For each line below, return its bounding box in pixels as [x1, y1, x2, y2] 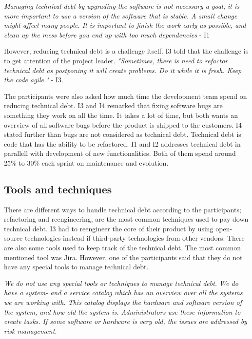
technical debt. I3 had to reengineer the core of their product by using [4, 223, 213, 233]
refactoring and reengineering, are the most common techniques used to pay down [4, 214, 249, 224]
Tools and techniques [4, 181, 112, 196]
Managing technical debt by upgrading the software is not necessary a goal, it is [4, 1, 239, 11]
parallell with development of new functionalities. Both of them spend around [4, 148, 236, 158]
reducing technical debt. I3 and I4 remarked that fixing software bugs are [4, 100, 223, 111]
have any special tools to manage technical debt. [4, 262, 149, 272]
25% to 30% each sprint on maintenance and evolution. [4, 157, 169, 168]
